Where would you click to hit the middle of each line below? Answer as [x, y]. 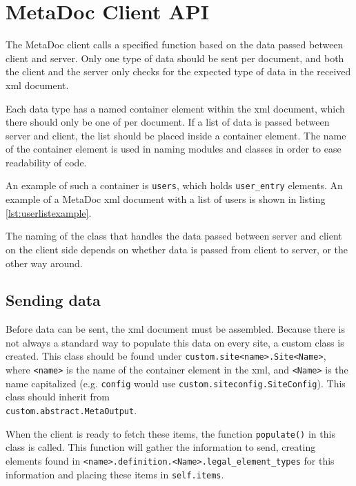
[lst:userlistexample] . [49, 212]
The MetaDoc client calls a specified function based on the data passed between [175, 45]
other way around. [44, 263]
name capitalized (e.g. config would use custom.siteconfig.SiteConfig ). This [176, 383]
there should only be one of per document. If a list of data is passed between [168, 122]
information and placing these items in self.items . [115, 474]
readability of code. [46, 162]
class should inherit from [58, 397]
